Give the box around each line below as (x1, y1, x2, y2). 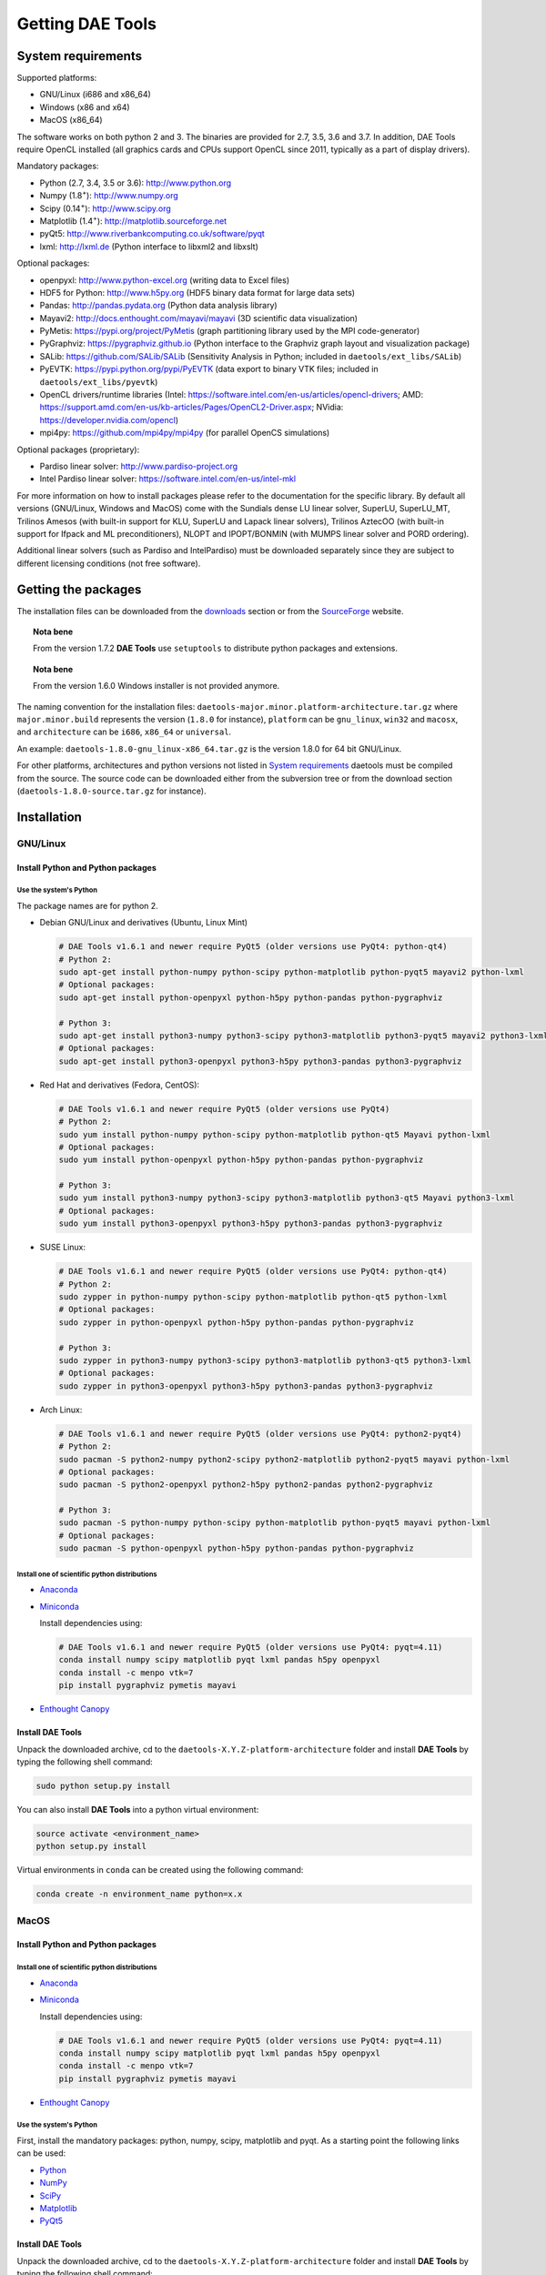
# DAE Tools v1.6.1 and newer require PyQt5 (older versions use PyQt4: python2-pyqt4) (58, 1429, 462, 1439)
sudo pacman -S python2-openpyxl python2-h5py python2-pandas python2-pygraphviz (58, 1480, 434, 1490)
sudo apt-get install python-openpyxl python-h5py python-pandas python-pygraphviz (58, 992, 443, 1003)
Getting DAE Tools (16, 14, 157, 34)
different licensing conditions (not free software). (16, 558, 201, 569)
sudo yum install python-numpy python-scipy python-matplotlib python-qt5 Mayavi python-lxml (58, 1129, 491, 1139)
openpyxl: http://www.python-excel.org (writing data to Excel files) (39, 274, 290, 286)
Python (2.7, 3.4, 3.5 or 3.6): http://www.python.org (39, 177, 232, 188)
